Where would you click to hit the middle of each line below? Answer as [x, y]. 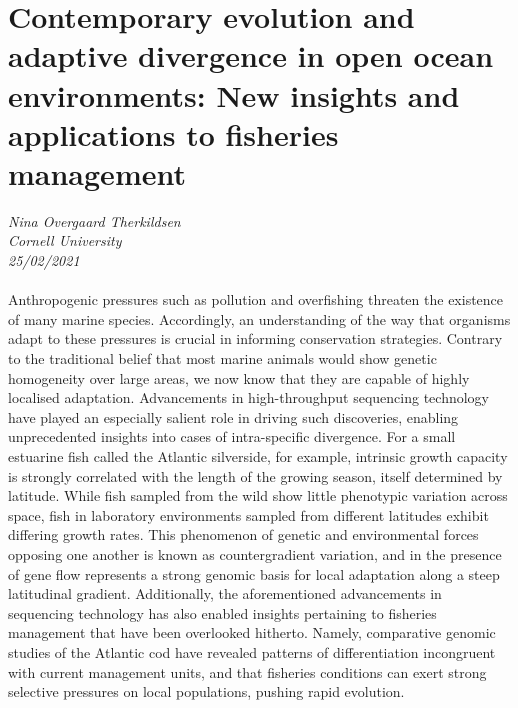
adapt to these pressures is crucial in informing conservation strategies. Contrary [255, 338]
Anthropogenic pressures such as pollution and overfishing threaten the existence [256, 299]
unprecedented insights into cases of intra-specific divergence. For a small [232, 436]
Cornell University [65, 240]
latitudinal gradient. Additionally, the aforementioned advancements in [225, 593]
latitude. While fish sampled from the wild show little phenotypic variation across [258, 495]
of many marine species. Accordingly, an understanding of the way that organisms [259, 318]
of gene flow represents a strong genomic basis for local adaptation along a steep [254, 573]
